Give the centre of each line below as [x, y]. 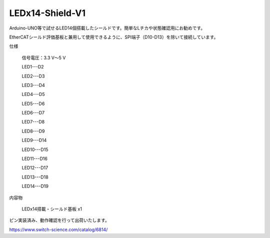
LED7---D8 [33, 122]
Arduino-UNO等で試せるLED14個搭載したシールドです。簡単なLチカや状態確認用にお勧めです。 [107, 28]
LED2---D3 [33, 76]
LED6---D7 [33, 113]
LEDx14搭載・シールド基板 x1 [52, 209]
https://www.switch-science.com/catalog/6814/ [58, 229]
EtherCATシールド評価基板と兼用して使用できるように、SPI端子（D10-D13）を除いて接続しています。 [114, 37]
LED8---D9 [33, 131]
